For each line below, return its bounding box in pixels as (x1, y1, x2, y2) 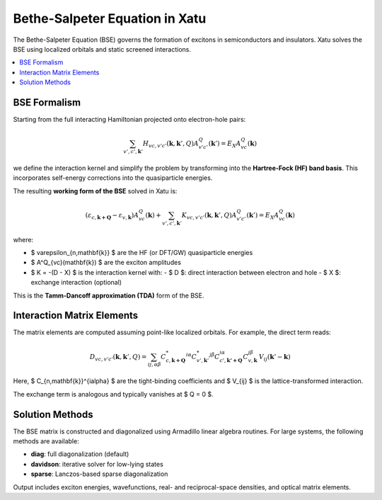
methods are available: (13, 437, 79, 445)
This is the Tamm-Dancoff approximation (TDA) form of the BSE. (13, 291, 204, 300)
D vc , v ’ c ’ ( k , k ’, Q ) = (89, 353, 147, 363)
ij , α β (147, 361, 161, 368)
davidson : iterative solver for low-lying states (30, 460, 164, 468)
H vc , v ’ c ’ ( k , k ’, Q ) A (142, 140, 199, 149)
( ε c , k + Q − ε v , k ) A (85, 211, 139, 221)
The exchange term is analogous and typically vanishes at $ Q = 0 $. (13, 390, 214, 398)
